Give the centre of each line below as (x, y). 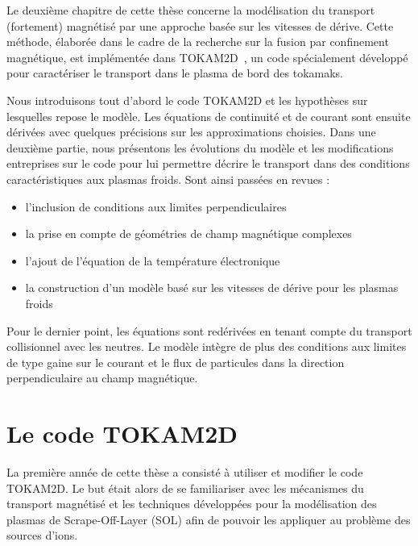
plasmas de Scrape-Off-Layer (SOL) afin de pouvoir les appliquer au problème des (209, 519)
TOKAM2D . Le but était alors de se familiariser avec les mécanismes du (185, 488)
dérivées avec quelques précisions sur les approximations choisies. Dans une (191, 132)
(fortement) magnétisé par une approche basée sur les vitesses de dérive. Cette (200, 25)
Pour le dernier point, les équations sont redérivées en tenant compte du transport (209, 330)
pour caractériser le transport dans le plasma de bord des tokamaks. (175, 73)
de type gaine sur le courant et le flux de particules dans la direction (176, 362)
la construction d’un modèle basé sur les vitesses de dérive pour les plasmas (212, 288)
